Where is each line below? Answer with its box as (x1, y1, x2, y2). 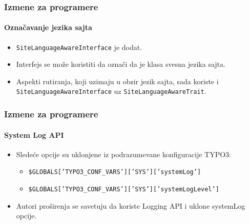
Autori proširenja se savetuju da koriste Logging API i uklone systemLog (16, 200, 245, 211)
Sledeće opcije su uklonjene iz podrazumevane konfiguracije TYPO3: (16, 148, 231, 159)
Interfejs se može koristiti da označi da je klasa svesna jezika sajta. (16, 59, 225, 69)
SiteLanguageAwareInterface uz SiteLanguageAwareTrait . (16, 86, 206, 96)
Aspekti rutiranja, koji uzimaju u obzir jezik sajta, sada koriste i (16, 76, 219, 86)
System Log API (4, 129, 64, 140)
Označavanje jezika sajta (4, 22, 92, 33)
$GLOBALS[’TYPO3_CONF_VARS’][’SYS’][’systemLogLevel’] (28, 186, 219, 193)
